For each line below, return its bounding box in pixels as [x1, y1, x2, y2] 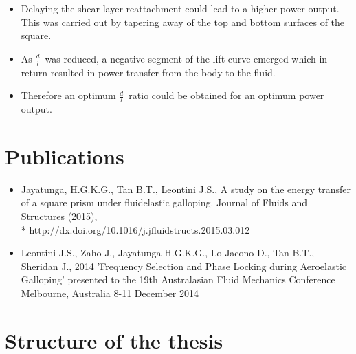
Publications [5, 142, 124, 170]
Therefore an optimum [21, 88, 116, 102]
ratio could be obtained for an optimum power [129, 88, 324, 102]
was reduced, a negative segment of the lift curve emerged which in [45, 51, 328, 65]
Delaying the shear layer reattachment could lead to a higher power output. [21, 1, 340, 15]
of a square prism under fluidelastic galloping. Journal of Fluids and [21, 195, 308, 210]
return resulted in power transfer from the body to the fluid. [21, 65, 276, 79]
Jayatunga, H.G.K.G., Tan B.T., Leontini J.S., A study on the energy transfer [21, 181, 351, 196]
